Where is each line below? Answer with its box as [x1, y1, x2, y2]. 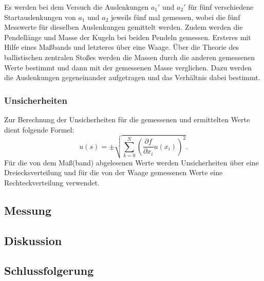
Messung [4, 202, 51, 218]
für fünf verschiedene [188, 2, 254, 12]
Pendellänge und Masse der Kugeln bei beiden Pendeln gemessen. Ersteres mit [4, 31, 251, 42]
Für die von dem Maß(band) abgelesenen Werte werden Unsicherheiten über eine [4, 157, 259, 167]
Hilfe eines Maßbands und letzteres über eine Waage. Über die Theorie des [4, 42, 239, 52]
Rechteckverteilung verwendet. [4, 177, 100, 188]
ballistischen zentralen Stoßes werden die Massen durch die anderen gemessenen [4, 51, 255, 62]
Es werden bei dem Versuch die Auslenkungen [4, 2, 149, 12]
